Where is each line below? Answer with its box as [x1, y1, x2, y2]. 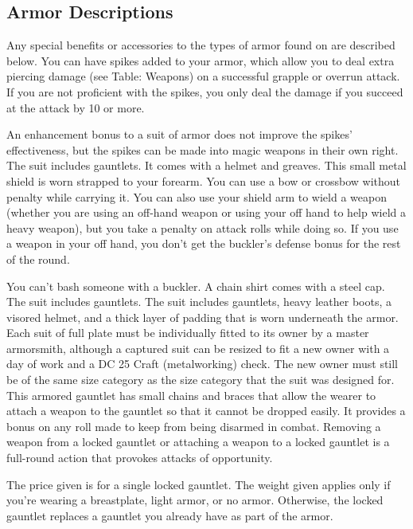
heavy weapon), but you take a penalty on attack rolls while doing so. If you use [6, 219, 399, 236]
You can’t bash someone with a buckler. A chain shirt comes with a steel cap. [6, 277, 385, 294]
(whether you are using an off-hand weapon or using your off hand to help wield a [6, 204, 406, 221]
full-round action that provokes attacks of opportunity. [6, 449, 273, 466]
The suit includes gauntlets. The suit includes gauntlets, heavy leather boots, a [6, 293, 392, 310]
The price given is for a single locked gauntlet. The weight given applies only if [6, 476, 391, 492]
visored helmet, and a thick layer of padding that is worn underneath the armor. [6, 308, 399, 325]
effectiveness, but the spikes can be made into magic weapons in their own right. [6, 141, 399, 158]
